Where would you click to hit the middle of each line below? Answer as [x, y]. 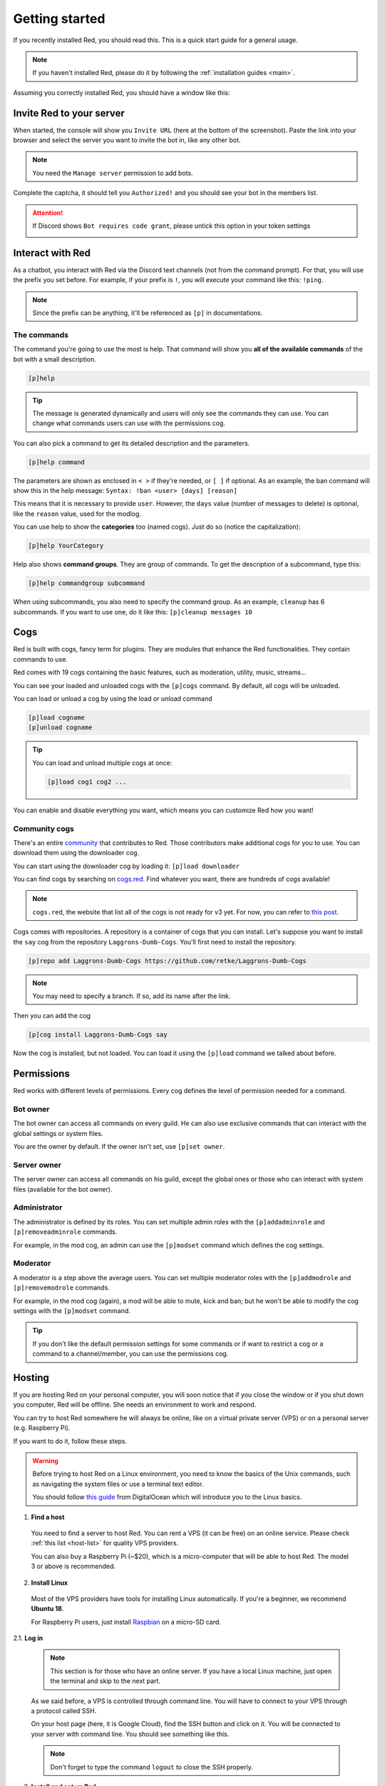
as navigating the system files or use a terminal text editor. [118, 1484]
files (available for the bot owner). [63, 1189]
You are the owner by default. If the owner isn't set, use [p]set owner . [119, 1147]
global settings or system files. [58, 1133]
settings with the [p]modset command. [72, 1310]
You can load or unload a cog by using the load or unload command [113, 699]
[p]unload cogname [60, 728]
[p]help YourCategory [66, 546]
